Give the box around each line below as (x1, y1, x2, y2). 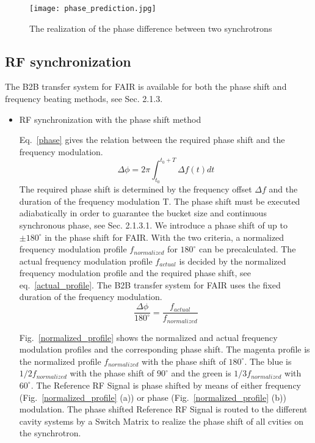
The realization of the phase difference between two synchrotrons (29, 21, 272, 34)
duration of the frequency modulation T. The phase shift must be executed (19, 194, 300, 207)
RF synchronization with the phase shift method (19, 112, 201, 125)
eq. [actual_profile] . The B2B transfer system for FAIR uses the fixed (19, 278, 281, 291)
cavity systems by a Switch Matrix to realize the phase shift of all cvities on (19, 414, 304, 427)
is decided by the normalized (179, 254, 286, 267)
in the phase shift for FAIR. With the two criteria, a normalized (45, 230, 284, 243)
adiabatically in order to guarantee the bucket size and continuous (19, 207, 267, 219)
